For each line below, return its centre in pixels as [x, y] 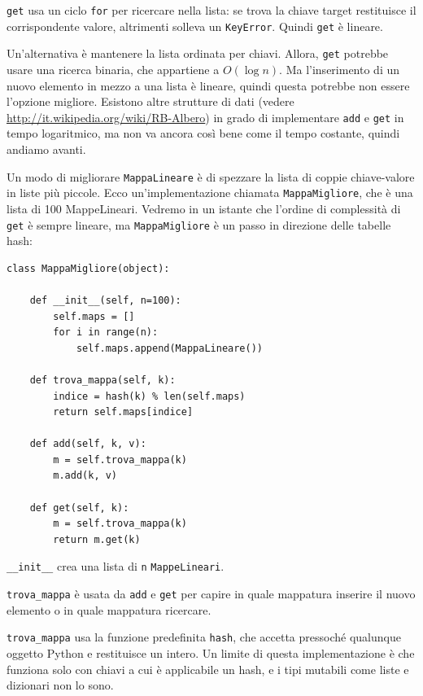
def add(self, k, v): [88, 444]
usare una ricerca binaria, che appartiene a [113, 69]
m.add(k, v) [85, 476]
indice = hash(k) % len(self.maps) [149, 396]
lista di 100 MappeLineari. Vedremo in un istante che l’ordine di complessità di [204, 208]
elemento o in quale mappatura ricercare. [109, 609]
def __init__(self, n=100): [105, 300]
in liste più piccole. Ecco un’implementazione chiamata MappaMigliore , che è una [210, 193]
